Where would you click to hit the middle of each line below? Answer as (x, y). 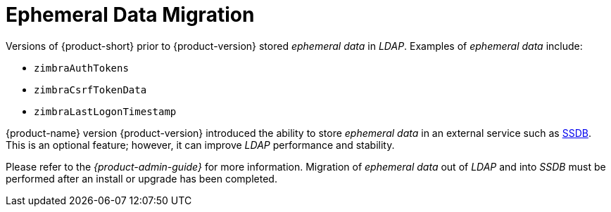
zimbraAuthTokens (81, 68)
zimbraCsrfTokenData (90, 90)
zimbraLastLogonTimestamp (105, 111)
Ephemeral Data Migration (130, 15)
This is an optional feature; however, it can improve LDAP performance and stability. (200, 145)
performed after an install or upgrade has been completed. (141, 178)
